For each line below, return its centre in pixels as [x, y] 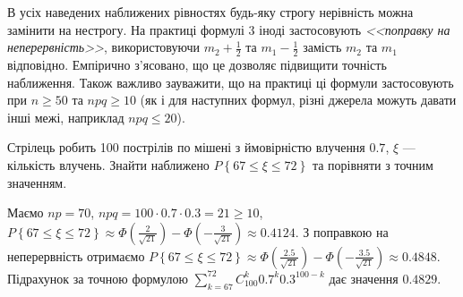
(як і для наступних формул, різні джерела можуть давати [298, 100]
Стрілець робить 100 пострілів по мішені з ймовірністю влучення [186, 147]
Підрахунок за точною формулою [98, 278]
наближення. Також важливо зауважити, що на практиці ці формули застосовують [231, 82]
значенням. [37, 182]
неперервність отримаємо [76, 255]
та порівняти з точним [373, 164]
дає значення [364, 278]
